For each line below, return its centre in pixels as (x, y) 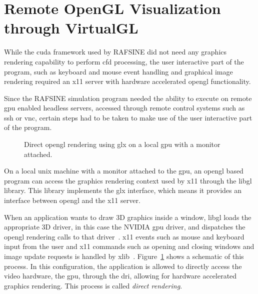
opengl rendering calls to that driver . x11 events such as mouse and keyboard (124, 236)
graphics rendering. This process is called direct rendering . (93, 285)
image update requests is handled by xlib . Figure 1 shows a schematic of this (124, 256)
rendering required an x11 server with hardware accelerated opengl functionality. (127, 81)
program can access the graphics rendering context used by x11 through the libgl (128, 180)
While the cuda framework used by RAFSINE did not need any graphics (115, 52)
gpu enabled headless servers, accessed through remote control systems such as (124, 108)
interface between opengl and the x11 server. (72, 200)
